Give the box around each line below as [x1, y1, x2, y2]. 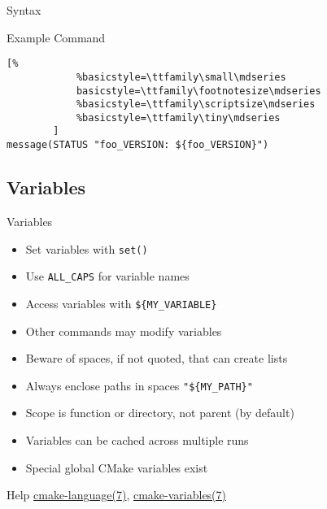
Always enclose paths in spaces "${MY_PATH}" [25, 376, 253, 394]
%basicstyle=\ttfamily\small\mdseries [76, 71, 286, 83]
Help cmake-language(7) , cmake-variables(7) [7, 486, 227, 503]
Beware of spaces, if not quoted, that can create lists [25, 350, 288, 367]
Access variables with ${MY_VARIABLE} [25, 294, 217, 311]
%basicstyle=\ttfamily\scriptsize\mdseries [76, 98, 316, 111]
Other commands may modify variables [25, 322, 222, 339]
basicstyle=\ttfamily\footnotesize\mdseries [76, 85, 321, 97]
